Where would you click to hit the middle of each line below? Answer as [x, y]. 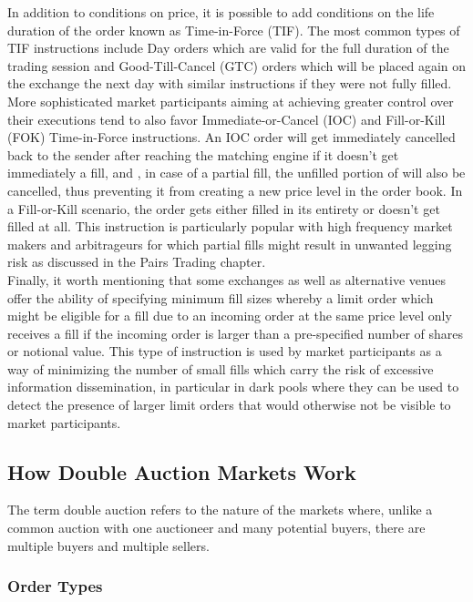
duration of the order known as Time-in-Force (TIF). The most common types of [234, 30]
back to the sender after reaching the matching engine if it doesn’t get [203, 154]
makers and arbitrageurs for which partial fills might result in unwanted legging [230, 244]
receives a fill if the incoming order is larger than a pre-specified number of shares [236, 333]
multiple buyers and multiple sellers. [108, 545]
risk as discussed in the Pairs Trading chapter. [137, 262]
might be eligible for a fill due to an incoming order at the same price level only [230, 316]
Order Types [55, 586]
